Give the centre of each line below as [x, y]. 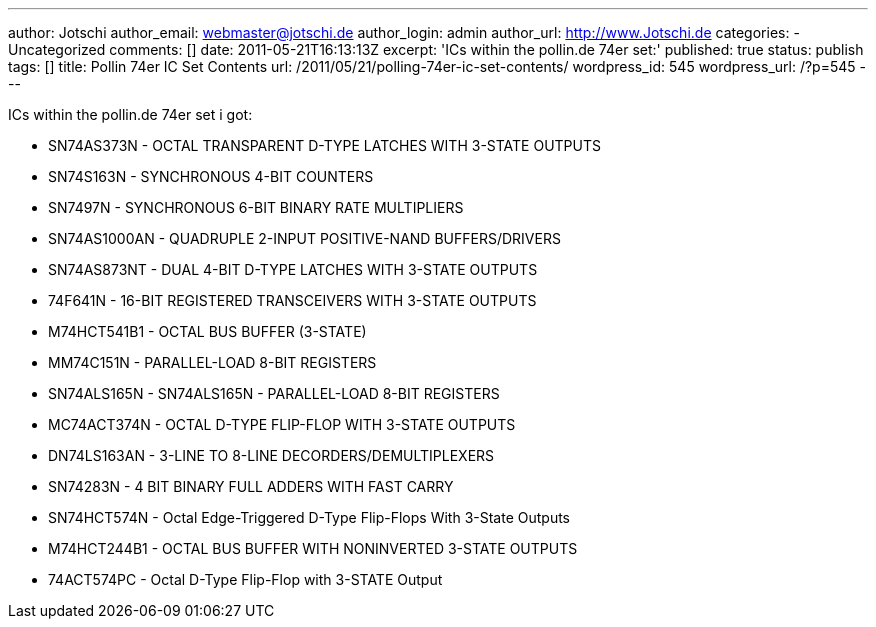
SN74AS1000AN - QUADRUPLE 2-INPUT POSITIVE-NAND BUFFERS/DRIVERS [304, 238]
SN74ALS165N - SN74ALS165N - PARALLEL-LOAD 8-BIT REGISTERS [274, 393]
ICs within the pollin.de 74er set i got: [130, 114]
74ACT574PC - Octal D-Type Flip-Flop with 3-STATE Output [245, 579]
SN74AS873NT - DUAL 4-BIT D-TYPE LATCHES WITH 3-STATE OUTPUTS [293, 269]
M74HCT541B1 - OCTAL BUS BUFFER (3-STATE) [207, 331]
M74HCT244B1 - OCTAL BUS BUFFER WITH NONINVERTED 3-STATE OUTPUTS [313, 548]
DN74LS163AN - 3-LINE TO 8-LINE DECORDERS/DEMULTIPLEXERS [271, 455]
